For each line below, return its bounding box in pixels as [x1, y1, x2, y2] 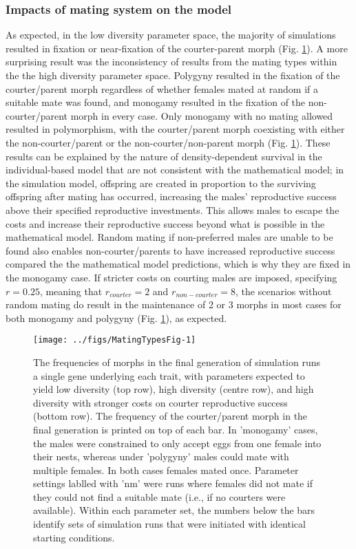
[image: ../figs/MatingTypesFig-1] [33, 335, 196, 345]
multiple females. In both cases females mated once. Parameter [33, 462, 299, 477]
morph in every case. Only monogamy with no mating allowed [70, 108, 333, 122]
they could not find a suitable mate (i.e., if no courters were [33, 489, 286, 504]
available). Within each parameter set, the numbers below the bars [33, 503, 315, 517]
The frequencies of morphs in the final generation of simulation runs [33, 354, 320, 369]
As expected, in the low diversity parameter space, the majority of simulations [6, 28, 336, 42]
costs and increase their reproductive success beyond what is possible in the [6, 216, 325, 230]
